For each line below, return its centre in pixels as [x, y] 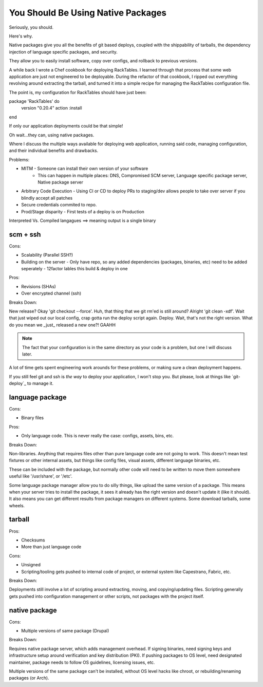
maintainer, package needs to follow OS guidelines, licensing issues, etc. [82, 662]
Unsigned [31, 565]
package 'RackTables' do [34, 101]
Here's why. [21, 36]
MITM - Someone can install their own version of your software [85, 168]
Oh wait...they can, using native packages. [52, 135]
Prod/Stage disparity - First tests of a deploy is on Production [83, 211]
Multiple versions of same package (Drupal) [65, 631]
